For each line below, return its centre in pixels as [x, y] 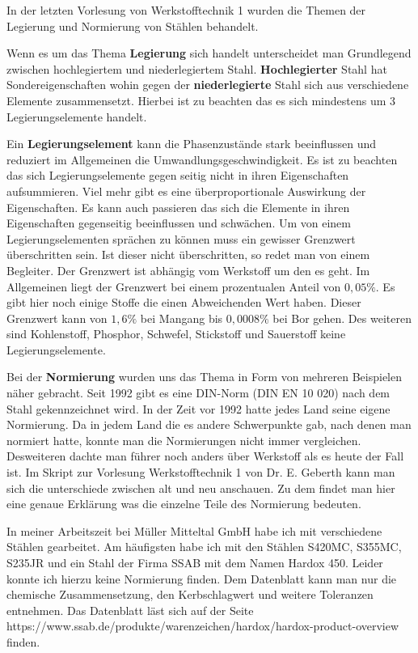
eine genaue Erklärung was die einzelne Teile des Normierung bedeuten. [184, 504]
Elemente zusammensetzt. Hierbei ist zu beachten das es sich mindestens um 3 [201, 100]
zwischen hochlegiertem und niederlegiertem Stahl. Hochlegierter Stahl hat [197, 68]
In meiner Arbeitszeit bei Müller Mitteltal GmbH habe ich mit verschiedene [194, 530]
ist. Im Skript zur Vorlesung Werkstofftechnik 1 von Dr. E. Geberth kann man [201, 472]
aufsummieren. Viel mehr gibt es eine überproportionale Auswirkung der [186, 191]
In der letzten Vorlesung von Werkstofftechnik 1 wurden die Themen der [186, 10]
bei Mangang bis [182, 318]
